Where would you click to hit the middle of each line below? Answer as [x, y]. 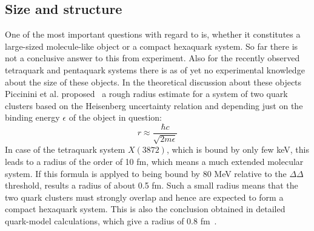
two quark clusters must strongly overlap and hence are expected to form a [144, 197]
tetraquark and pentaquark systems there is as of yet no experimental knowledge [155, 69]
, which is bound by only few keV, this [238, 149]
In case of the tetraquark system [65, 149]
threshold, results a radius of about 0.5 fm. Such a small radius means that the [152, 185]
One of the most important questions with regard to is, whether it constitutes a [153, 34]
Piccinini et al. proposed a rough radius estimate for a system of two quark [146, 94]
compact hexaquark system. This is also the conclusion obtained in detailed [145, 209]
